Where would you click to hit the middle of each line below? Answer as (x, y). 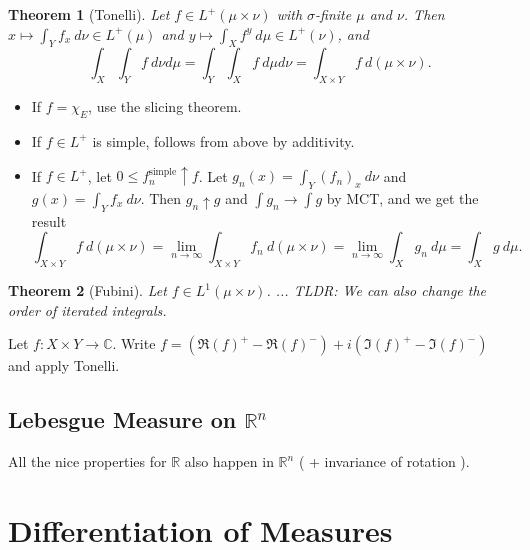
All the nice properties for (87, 461)
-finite (333, 14)
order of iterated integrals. (87, 309)
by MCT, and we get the (402, 197)
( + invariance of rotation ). (384, 461)
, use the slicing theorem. (165, 106)
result (49, 220)
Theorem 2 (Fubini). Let (87, 290)
